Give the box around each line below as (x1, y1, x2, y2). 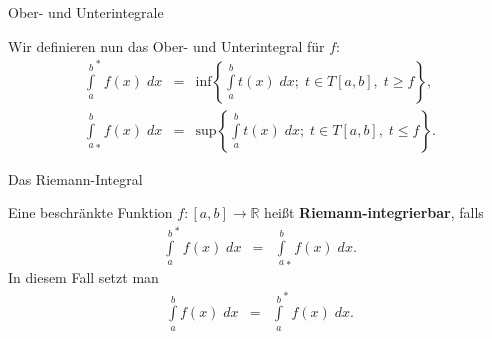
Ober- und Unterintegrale (8, 2, 164, 22)
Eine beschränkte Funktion (8, 202, 173, 223)
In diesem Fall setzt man (8, 267, 159, 288)
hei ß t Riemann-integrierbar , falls (264, 202, 484, 223)
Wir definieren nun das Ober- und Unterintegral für (8, 35, 325, 56)
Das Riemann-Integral (8, 168, 143, 189)
